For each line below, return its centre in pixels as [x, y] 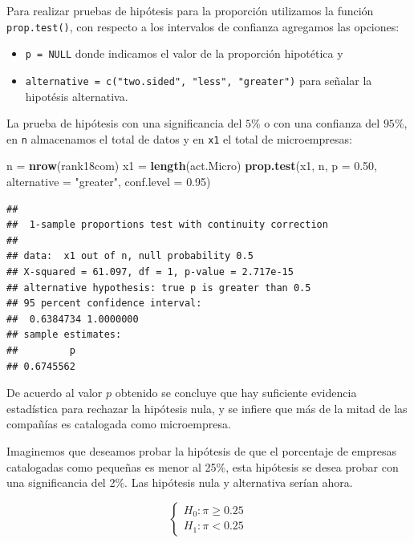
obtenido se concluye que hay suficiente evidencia [236, 393]
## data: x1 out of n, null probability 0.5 [130, 256]
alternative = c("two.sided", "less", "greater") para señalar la [199, 80]
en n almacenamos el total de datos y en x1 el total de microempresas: [179, 138]
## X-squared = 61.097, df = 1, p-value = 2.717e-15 [150, 271]
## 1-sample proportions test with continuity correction [167, 225]
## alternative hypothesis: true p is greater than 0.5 [159, 288]
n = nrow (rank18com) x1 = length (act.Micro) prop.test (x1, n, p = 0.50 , [192, 166]
